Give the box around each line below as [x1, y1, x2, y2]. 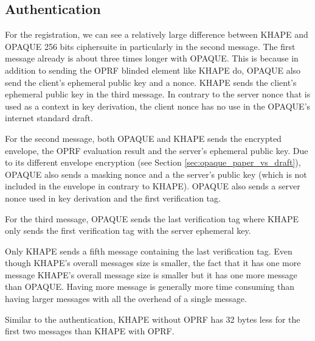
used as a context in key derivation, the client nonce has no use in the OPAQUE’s [5, 99, 311, 112]
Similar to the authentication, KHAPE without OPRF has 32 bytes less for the [5, 312, 300, 325]
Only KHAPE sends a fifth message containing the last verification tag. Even [5, 244, 292, 257]
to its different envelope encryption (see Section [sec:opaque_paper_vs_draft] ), [5, 156, 301, 169]
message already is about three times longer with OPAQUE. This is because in [5, 52, 299, 65]
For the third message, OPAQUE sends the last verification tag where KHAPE [5, 212, 299, 225]
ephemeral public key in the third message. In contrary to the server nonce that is [5, 88, 311, 100]
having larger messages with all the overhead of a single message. [5, 292, 247, 305]
